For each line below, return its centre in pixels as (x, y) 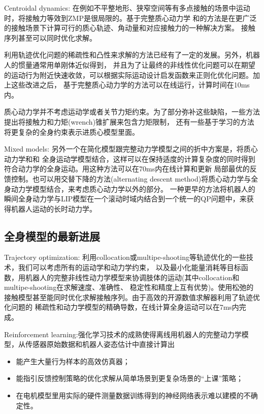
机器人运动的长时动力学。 (54, 208)
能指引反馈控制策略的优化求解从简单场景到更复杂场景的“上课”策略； (130, 378)
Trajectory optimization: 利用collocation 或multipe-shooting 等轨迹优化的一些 (125, 257)
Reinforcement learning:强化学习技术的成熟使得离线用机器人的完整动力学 (123, 334)
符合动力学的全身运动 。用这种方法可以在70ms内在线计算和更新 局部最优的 (127, 169)
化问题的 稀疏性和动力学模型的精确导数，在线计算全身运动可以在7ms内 (122, 307)
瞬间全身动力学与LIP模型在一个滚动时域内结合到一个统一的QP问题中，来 (125, 199)
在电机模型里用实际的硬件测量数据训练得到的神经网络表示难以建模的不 (133, 395)
